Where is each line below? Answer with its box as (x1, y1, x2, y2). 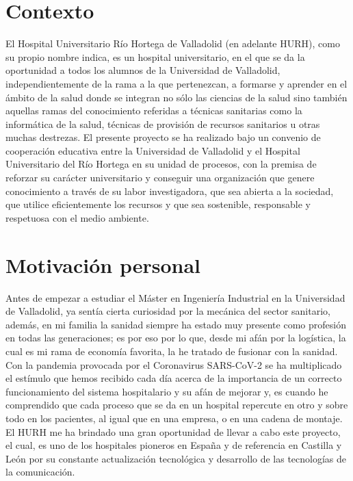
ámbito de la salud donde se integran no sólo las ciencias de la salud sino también (5, 90, 348, 104)
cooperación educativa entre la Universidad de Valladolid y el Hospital (5, 143, 300, 157)
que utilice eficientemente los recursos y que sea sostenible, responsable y (5, 197, 311, 211)
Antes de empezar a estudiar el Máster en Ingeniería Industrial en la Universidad (5, 290, 345, 304)
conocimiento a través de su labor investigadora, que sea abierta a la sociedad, (5, 183, 334, 198)
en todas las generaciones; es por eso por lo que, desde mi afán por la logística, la (5, 330, 346, 345)
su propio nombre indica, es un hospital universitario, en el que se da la (5, 49, 305, 64)
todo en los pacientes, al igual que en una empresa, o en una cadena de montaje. (5, 411, 343, 425)
